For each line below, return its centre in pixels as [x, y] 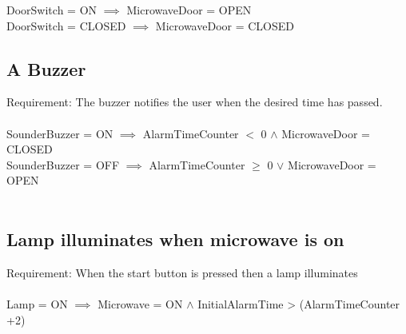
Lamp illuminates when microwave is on [175, 239]
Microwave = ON [140, 303]
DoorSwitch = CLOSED [66, 25]
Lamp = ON [37, 303]
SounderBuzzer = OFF [63, 164]
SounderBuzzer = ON [60, 133]
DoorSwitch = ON [52, 10]
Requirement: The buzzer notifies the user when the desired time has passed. [195, 102]
